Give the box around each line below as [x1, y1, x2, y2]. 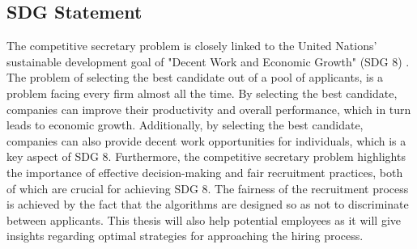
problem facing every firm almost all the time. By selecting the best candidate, [6, 84, 398, 101]
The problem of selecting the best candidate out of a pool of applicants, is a [6, 69, 384, 86]
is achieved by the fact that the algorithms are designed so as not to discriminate [6, 196, 409, 213]
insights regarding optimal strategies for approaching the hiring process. [6, 227, 364, 244]
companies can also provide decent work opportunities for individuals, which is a [6, 132, 406, 149]
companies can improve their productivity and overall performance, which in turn [6, 100, 411, 117]
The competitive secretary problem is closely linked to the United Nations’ [6, 37, 377, 54]
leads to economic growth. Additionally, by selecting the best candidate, [6, 116, 364, 133]
